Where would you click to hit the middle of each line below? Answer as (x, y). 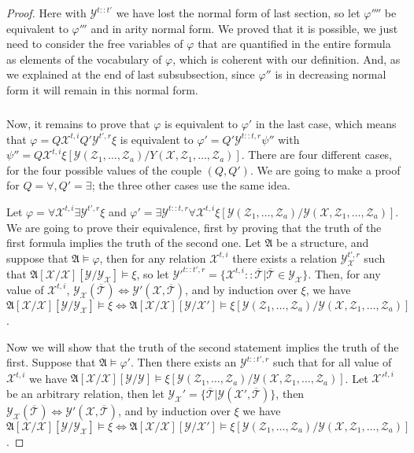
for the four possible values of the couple (104, 169)
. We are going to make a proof (325, 169)
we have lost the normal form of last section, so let (238, 13)
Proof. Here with (46, 13)
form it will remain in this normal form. (102, 89)
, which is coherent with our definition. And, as (286, 59)
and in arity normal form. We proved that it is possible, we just (244, 28)
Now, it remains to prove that (78, 123)
